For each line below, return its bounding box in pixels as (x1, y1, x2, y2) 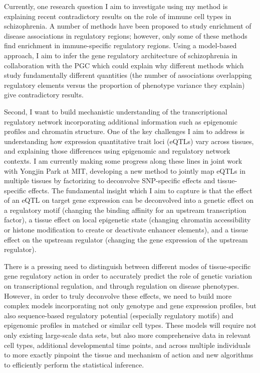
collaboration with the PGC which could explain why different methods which (4, 60, 244, 70)
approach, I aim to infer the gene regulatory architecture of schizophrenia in (4, 50, 237, 60)
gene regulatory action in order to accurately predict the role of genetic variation (4, 271, 252, 281)
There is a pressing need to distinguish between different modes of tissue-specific (4, 261, 251, 271)
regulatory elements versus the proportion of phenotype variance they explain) (4, 79, 245, 90)
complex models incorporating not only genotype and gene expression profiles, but (4, 300, 256, 311)
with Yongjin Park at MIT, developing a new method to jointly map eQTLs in (4, 165, 245, 176)
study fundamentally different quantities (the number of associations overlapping (4, 70, 252, 80)
